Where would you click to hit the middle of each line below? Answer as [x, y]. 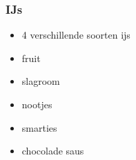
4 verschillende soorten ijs [76, 35]
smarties [39, 127]
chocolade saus [53, 151]
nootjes [37, 104]
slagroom [41, 81]
